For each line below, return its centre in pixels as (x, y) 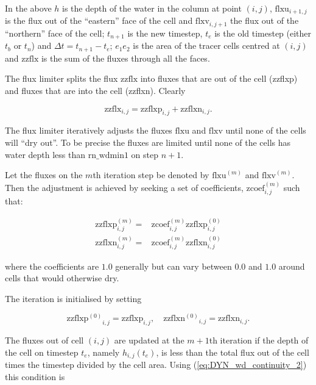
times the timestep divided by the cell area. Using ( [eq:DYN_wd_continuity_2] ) (156, 365)
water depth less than (45, 154)
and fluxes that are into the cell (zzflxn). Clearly (95, 90)
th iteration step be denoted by (151, 175)
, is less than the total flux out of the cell (233, 352)
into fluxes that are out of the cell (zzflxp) (219, 78)
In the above (28, 8)
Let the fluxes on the (44, 175)
